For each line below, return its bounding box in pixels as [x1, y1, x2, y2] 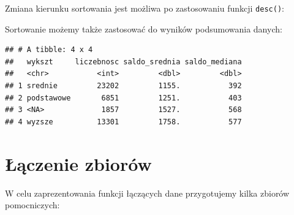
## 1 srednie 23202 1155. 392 [5, 81, 242, 91]
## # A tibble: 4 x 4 [5, 45, 93, 55]
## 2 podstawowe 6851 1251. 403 [5, 93, 242, 102]
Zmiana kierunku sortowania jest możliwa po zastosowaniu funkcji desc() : [5, 2, 284, 14]
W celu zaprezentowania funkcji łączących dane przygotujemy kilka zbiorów [5, 186, 290, 199]
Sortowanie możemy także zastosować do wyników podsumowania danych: [5, 22, 282, 35]
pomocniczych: [5, 198, 60, 211]
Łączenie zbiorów [5, 151, 152, 176]
